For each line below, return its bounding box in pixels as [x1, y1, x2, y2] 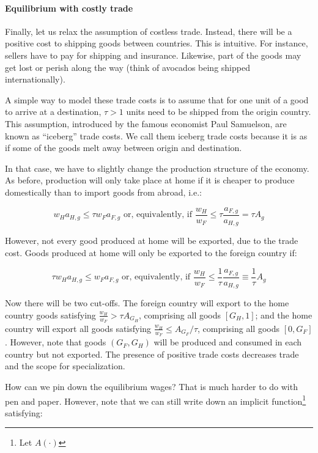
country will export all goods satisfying [5, 322, 152, 334]
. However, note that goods [5, 336, 106, 348]
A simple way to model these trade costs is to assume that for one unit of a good [5, 93, 309, 106]
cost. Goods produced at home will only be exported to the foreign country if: [5, 246, 297, 259]
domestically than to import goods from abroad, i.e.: [5, 185, 202, 198]
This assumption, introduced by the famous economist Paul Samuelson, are [5, 117, 287, 130]
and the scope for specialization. [5, 359, 125, 372]
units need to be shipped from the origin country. [126, 105, 311, 118]
